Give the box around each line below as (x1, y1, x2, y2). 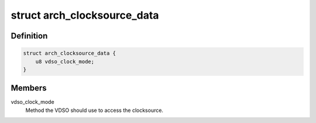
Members (11, 83, 47, 93)
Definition (11, 31, 48, 41)
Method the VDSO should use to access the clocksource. (25, 107, 164, 114)
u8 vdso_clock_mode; (35, 58, 95, 65)
